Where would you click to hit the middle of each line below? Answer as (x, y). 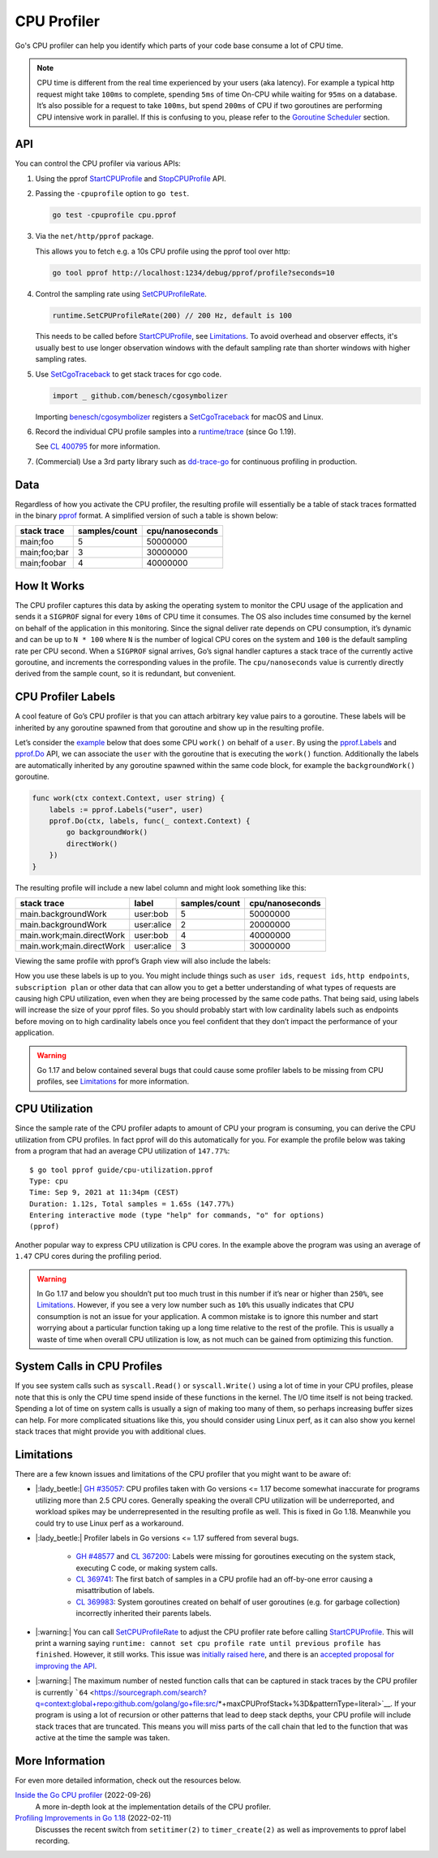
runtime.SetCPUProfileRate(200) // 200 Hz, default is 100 (172, 315)
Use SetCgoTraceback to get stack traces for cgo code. (129, 374)
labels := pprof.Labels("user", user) (126, 810)
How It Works (50, 586)
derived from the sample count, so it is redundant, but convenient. (125, 674)
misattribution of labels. (115, 1591)
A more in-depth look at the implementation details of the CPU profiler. (153, 1806)
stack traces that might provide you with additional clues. (110, 1431)
